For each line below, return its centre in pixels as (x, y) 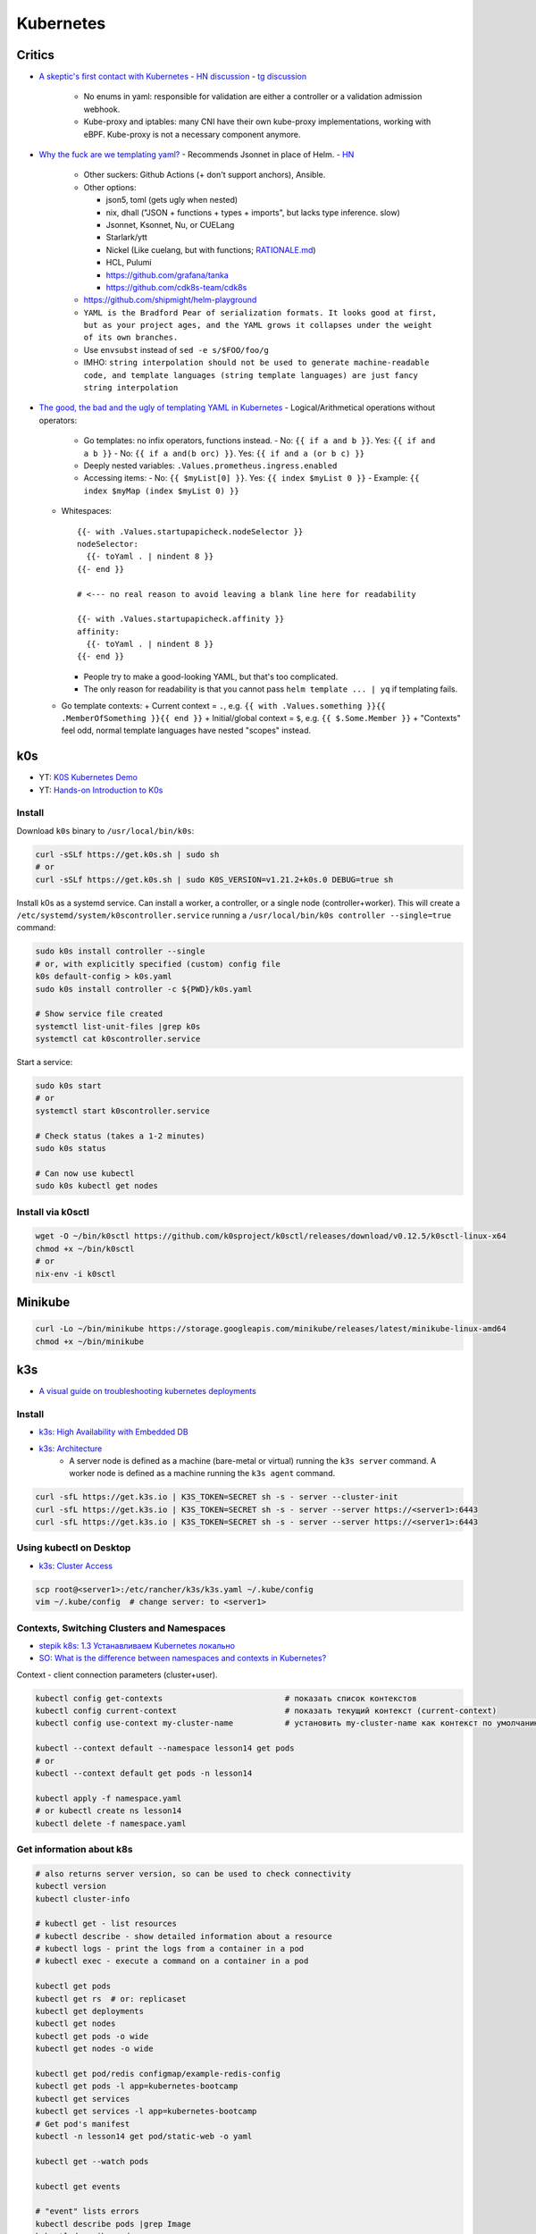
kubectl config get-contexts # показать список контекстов (226, 1698)
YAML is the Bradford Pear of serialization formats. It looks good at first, (260, 312)
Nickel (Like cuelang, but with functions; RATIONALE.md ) (211, 249)
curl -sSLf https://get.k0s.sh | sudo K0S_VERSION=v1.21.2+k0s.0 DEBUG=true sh (214, 879)
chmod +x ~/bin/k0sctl (85, 1248)
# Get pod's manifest (83, 2124)
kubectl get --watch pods (92, 2161)
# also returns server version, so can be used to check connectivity (193, 1873)
